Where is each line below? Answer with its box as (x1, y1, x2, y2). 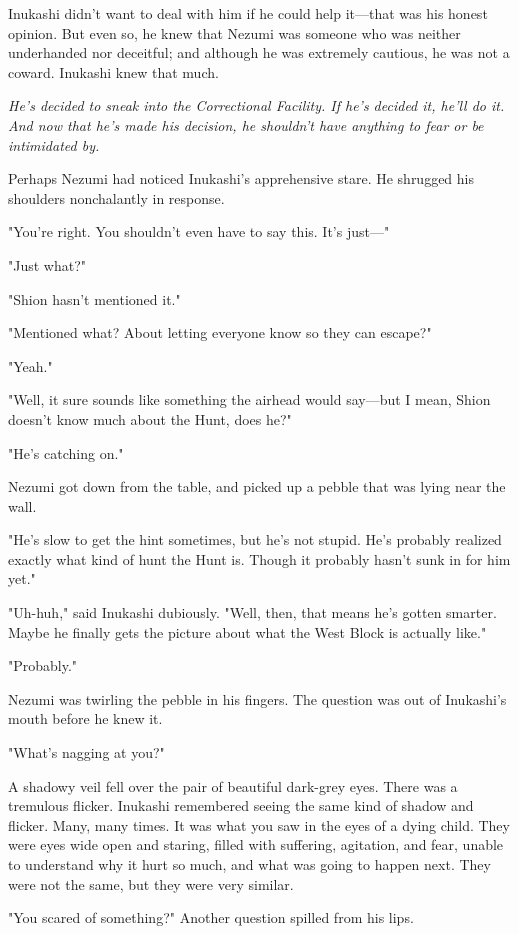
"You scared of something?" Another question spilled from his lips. (8, 907, 414, 928)
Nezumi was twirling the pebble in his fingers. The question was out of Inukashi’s (8, 688, 507, 709)
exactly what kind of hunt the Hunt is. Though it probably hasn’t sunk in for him (8, 548, 511, 569)
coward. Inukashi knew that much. (8, 61, 219, 82)
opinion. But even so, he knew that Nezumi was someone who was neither (8, 22, 461, 43)
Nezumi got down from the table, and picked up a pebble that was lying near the (8, 476, 506, 497)
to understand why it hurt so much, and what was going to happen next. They (8, 854, 491, 874)
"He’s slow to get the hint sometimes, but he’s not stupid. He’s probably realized (8, 529, 502, 550)
